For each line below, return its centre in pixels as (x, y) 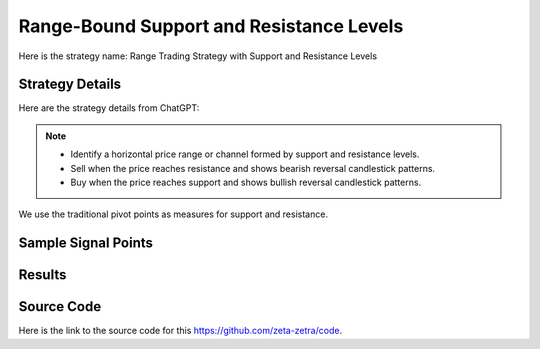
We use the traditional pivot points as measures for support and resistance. (173, 214)
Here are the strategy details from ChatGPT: (109, 108)
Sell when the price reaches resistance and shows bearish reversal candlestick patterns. (252, 168)
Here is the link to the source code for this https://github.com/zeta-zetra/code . (180, 331)
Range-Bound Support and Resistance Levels (211, 26)
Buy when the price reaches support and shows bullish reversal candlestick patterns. (246, 182)
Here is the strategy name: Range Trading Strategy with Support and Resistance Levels (198, 56)
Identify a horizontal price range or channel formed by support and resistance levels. (245, 154)
